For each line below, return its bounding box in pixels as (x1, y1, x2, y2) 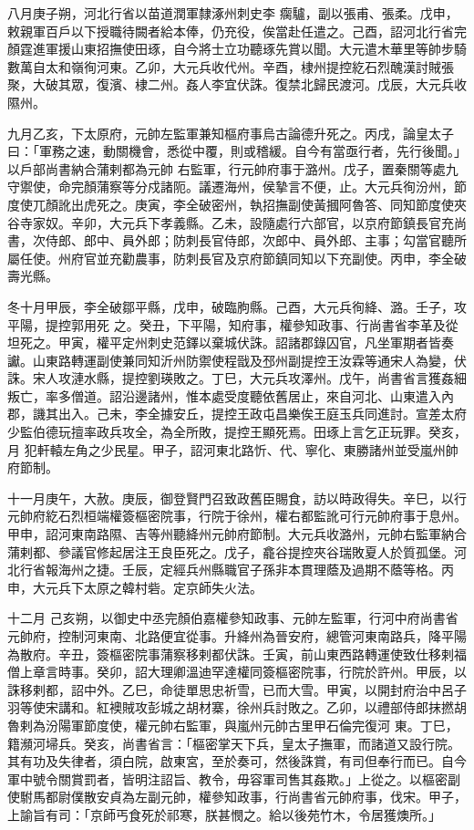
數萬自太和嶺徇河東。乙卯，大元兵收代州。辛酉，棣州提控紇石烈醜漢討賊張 (7, 57, 454, 76)
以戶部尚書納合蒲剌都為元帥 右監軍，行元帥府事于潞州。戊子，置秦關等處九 (7, 159, 459, 178)
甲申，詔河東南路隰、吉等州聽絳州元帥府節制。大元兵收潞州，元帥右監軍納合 (7, 524, 467, 544)
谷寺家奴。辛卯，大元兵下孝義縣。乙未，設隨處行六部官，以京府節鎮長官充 (7, 213, 454, 232)
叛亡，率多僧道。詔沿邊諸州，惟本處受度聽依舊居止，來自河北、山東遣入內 (7, 386, 454, 405)
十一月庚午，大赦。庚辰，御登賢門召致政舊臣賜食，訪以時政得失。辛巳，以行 (7, 488, 467, 507)
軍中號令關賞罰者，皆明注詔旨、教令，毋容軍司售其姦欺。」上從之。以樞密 (7, 769, 448, 788)
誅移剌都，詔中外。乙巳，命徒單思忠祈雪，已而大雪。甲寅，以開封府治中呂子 (7, 680, 467, 699)
